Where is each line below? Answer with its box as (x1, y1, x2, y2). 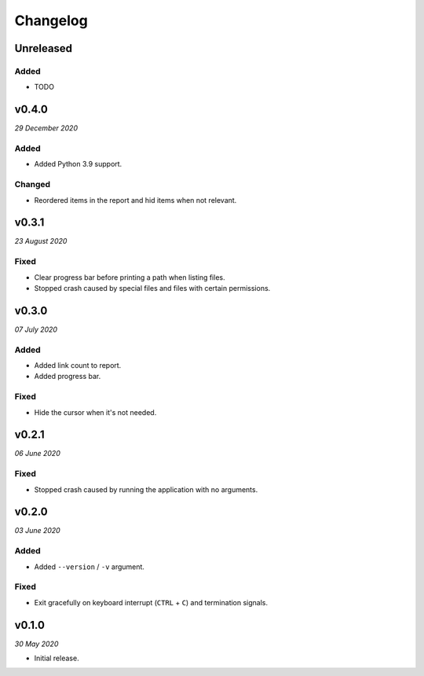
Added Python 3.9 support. (34, 160, 122, 169)
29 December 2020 (14, 123, 79, 133)
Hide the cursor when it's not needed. (34, 407, 157, 417)
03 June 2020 (14, 526, 60, 535)
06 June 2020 (14, 449, 60, 458)
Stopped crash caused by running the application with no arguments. (34, 484, 258, 494)
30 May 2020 (14, 639, 59, 648)
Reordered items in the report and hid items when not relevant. (34, 195, 237, 204)
